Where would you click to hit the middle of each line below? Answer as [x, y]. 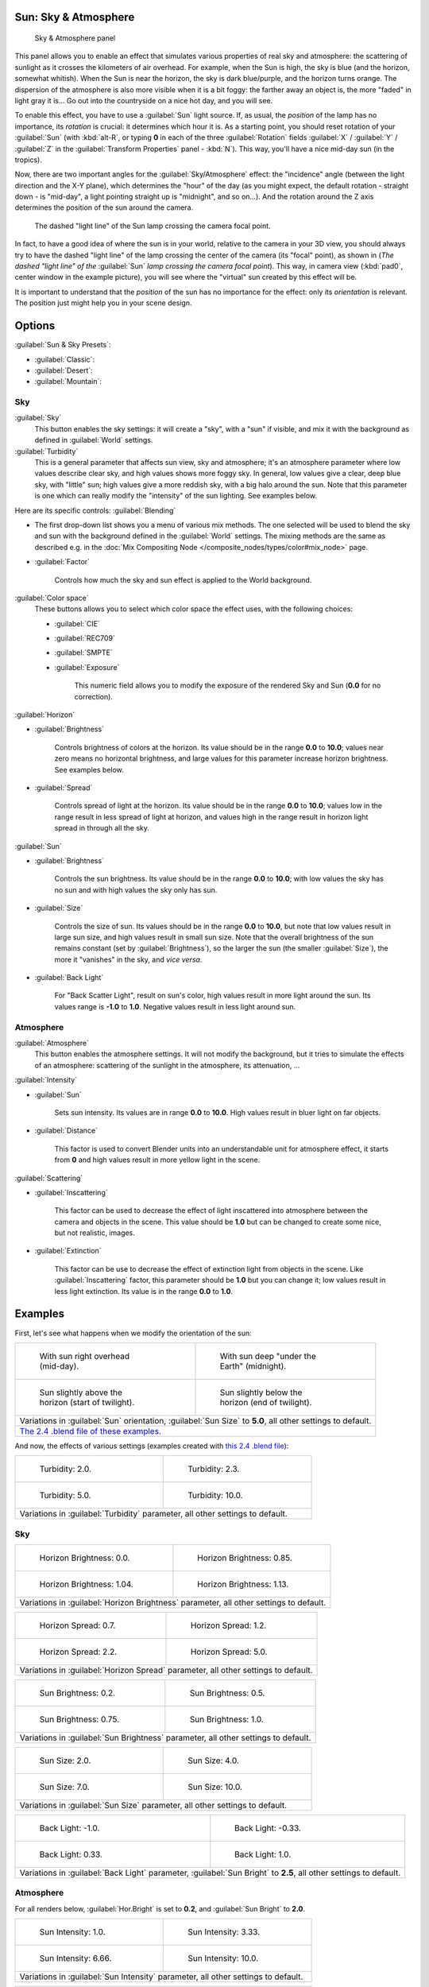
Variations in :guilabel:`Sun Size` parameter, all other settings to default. [153, 1806]
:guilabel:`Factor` [62, 562]
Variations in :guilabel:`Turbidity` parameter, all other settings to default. [153, 1514]
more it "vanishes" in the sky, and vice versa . [128, 959]
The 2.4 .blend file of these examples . [91, 1431]
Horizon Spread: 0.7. [77, 1625]
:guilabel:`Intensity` [46, 1080]
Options [35, 326]
